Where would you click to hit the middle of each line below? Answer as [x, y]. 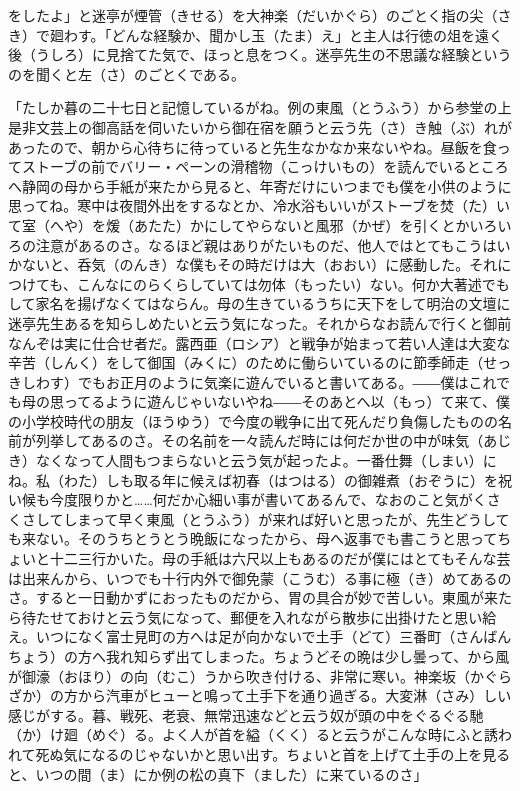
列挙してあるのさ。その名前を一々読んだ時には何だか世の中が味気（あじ [273, 440]
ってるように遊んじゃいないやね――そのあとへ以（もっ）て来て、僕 [286, 401]
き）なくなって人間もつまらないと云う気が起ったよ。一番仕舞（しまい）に [252, 460]
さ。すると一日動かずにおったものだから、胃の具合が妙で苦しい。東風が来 [253, 597]
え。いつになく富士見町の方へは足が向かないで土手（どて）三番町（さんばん [260, 636]
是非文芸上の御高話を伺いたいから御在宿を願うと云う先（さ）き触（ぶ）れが [260, 126]
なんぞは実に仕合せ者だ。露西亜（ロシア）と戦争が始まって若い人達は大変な [259, 342]
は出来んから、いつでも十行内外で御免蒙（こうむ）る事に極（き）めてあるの [260, 577]
